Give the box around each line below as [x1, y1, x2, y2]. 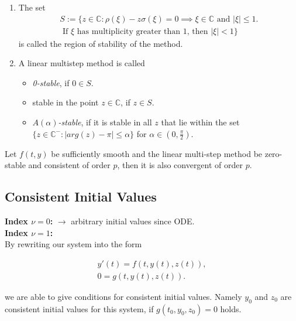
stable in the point [32, 96, 99, 108]
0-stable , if [32, 76, 70, 88]
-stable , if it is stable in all [58, 116, 152, 128]
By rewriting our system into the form [5, 238, 142, 250]
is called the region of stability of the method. [18, 37, 183, 49]
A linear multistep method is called [18, 57, 145, 69]
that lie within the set [161, 116, 240, 128]
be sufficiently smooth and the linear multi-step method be [51, 147, 263, 159]
